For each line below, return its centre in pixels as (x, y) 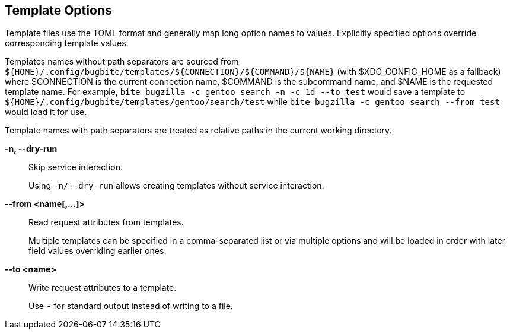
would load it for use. (46, 112)
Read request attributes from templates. (106, 222)
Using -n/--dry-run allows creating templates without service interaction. (176, 186)
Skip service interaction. (76, 167)
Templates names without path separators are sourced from (122, 62)
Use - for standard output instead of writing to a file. (131, 306)
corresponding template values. (67, 43)
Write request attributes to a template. (103, 288)
